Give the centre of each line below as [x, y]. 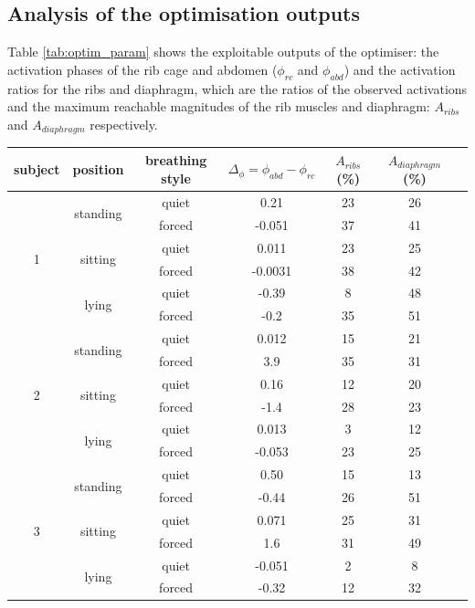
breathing [176, 160]
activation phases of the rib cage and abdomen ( [142, 69]
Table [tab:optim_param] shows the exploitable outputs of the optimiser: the [223, 52]
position [98, 168]
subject [37, 168]
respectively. [124, 124]
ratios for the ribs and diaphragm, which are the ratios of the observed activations [237, 88]
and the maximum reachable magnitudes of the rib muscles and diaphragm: [219, 106]
